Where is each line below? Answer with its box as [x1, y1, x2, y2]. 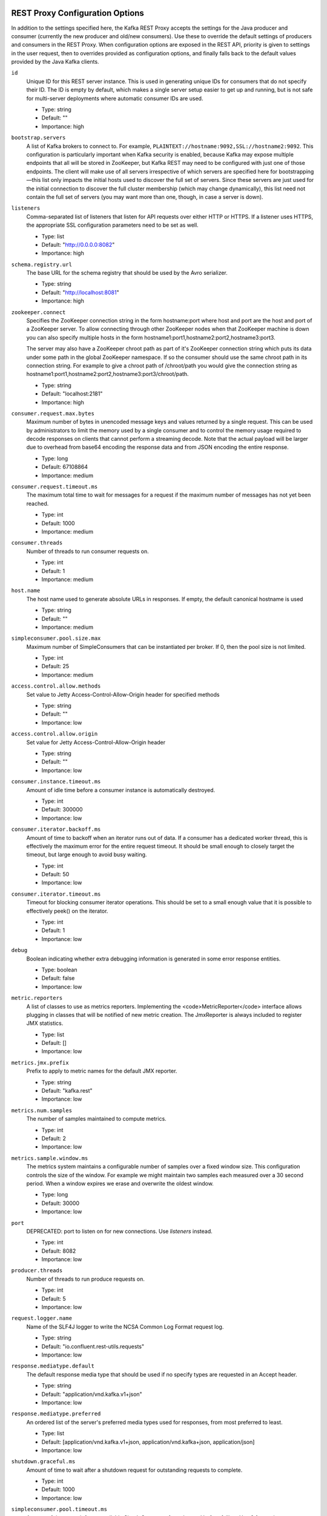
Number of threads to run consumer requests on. [26, 548, 150, 555]
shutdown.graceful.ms [11, 1458, 76, 1465]
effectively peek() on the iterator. [26, 907, 108, 914]
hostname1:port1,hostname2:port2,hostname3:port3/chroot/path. [26, 371, 189, 378]
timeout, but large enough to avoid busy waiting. [26, 851, 147, 858]
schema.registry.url [11, 261, 73, 268]
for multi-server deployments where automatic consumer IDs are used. [26, 95, 203, 102]
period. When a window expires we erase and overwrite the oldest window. [26, 1179, 214, 1187]
